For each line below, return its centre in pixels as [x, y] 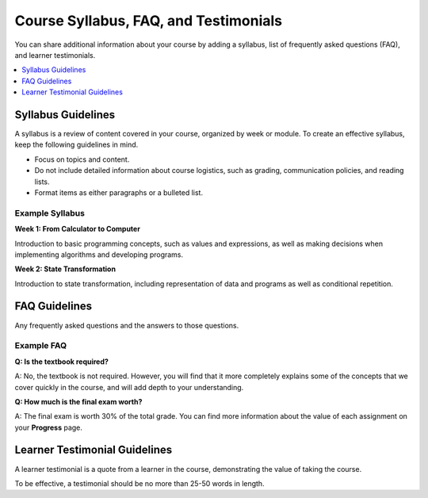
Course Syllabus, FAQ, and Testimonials [149, 21]
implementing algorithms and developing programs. [99, 255]
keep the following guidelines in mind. [76, 145]
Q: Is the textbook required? [61, 362]
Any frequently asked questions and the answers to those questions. [127, 325]
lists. [42, 182]
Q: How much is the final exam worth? [78, 401]
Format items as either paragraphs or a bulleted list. [119, 192]
